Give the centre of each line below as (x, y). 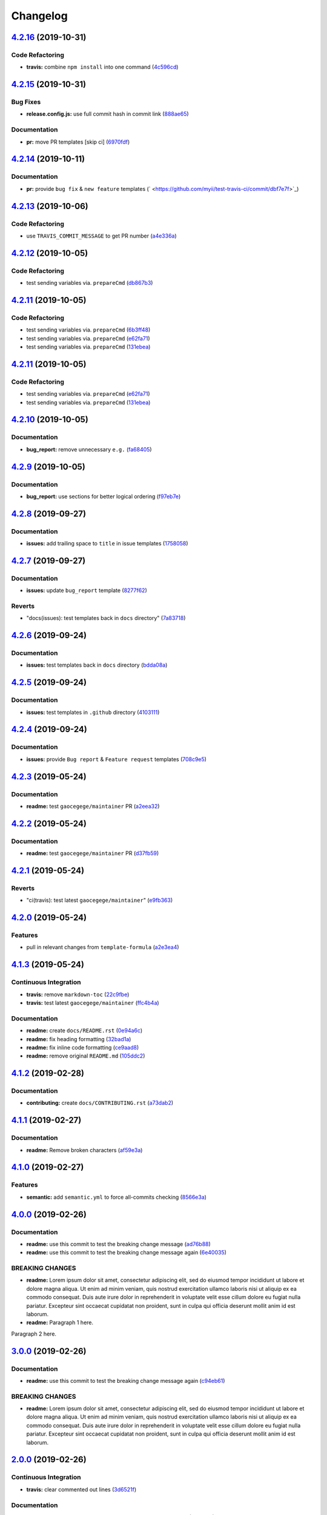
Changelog (39, 16)
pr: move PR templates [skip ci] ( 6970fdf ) (78, 142)
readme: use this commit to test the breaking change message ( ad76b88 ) (119, 1244)
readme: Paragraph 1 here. (60, 1323)
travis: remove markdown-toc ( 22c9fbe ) (78, 994)
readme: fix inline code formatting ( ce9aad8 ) (83, 1047)
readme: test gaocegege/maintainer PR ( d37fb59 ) (93, 853)
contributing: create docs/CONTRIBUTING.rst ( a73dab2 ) (100, 1103)
